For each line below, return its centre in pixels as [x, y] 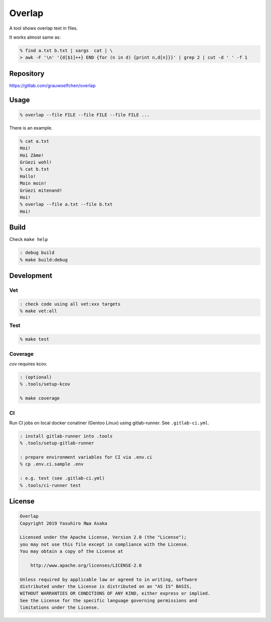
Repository [27, 74]
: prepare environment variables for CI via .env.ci [86, 457]
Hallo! [28, 176]
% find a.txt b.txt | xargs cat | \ [66, 50]
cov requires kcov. [28, 363]
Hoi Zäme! [32, 155]
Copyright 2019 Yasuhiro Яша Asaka [63, 523]
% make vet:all [38, 311]
